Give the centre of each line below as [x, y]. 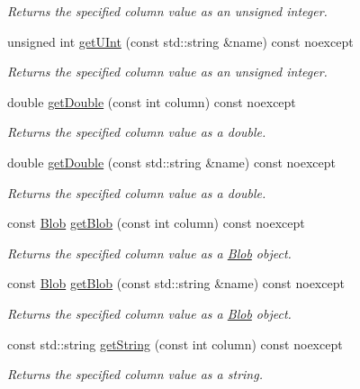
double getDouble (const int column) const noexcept [152, 101]
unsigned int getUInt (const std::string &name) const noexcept [180, 41]
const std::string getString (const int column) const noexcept [175, 344]
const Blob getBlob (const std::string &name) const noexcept [176, 283]
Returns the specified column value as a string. [135, 374]
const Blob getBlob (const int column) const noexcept [156, 223]
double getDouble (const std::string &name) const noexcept [171, 162]
